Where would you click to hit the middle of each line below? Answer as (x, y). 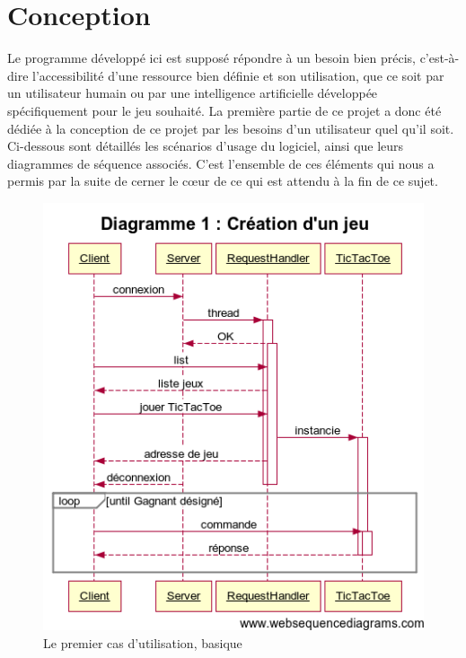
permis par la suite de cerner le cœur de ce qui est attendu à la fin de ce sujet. (223, 181)
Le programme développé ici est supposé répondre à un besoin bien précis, (211, 58)
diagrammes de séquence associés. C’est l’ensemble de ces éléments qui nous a (221, 163)
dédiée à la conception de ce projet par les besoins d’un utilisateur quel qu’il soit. (231, 128)
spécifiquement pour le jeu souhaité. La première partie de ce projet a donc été (224, 110)
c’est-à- (440, 58)
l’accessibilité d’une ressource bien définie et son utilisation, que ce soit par (238, 75)
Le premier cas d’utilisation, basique (143, 642)
